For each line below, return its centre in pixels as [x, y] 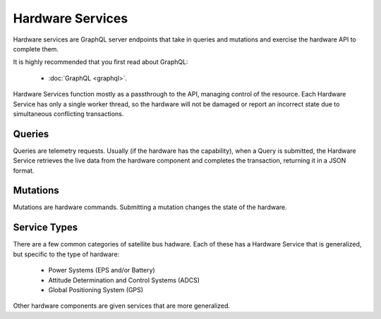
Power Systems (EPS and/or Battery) [102, 270]
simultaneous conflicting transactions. [68, 113]
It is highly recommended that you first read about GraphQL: [101, 62]
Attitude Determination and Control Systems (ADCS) [124, 280]
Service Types [46, 228]
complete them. [36, 49]
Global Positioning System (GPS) [96, 289]
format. [24, 170]
